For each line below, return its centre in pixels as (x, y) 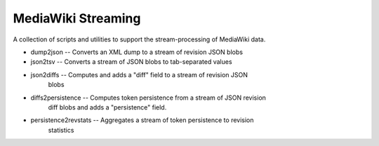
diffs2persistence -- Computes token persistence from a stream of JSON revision (148, 98)
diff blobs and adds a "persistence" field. (107, 107)
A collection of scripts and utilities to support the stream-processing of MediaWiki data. (139, 39)
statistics (61, 130)
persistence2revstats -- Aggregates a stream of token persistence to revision (142, 120)
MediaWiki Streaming (77, 18)
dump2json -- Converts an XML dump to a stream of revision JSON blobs (137, 52)
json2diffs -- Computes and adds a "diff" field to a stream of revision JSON (139, 74)
